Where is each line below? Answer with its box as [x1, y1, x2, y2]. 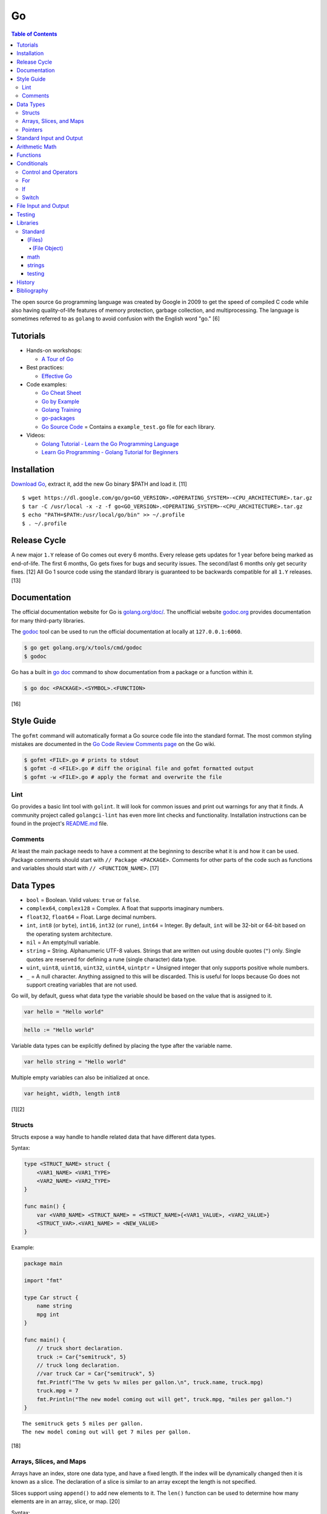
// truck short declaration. [36, 1345, 124, 1352]
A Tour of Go [41, 355, 74, 363]
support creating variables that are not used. [26, 981, 137, 988]
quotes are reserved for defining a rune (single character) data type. [26, 956, 197, 963]
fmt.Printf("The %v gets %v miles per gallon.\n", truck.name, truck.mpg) [36, 1378, 263, 1386]
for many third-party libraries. [11, 617, 85, 624]
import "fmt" [24, 1277, 63, 1284]
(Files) [27, 236, 43, 243]
